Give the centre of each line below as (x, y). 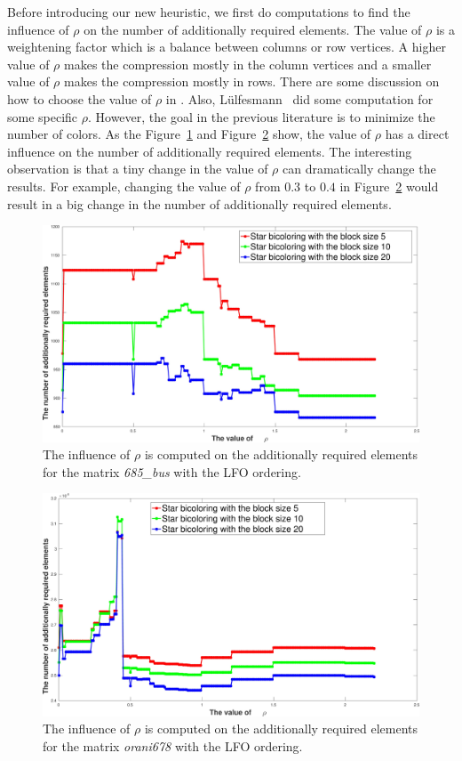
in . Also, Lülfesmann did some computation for (299, 98)
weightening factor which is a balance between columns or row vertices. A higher (227, 47)
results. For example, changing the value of (124, 186)
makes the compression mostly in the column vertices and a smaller (248, 64)
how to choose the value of (80, 98)
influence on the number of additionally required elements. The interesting (210, 151)
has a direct (417, 134)
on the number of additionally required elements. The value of (253, 29)
